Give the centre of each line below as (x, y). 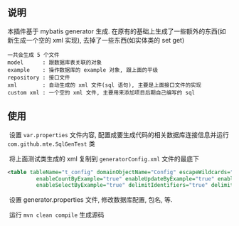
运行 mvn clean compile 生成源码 (57, 215)
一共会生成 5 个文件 (33, 55)
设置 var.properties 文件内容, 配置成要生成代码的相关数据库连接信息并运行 (119, 134)
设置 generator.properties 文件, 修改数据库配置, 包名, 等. (91, 200)
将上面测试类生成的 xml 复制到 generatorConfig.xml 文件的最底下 (104, 158)
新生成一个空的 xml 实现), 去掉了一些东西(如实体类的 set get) (96, 40)
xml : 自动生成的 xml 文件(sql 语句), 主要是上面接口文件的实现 (104, 85)
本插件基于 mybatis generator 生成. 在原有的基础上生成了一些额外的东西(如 (117, 31)
